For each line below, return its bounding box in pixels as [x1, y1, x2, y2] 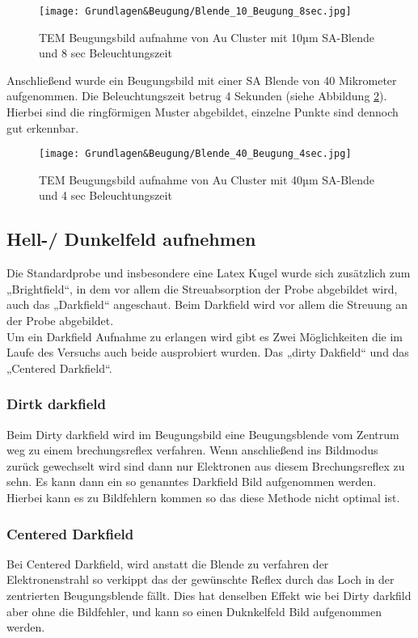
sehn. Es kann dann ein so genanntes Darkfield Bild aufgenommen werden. [6, 473, 377, 490]
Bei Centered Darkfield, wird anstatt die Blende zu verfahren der [6, 555, 329, 572]
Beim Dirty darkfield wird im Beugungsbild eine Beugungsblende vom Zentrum [6, 425, 399, 442]
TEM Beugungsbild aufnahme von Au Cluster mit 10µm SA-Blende [39, 28, 374, 45]
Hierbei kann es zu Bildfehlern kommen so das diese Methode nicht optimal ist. [6, 489, 400, 506]
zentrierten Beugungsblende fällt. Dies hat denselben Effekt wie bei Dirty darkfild [6, 587, 412, 604]
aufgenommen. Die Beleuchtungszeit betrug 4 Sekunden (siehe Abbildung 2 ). [6, 87, 387, 104]
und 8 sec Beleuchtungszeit [39, 44, 172, 61]
